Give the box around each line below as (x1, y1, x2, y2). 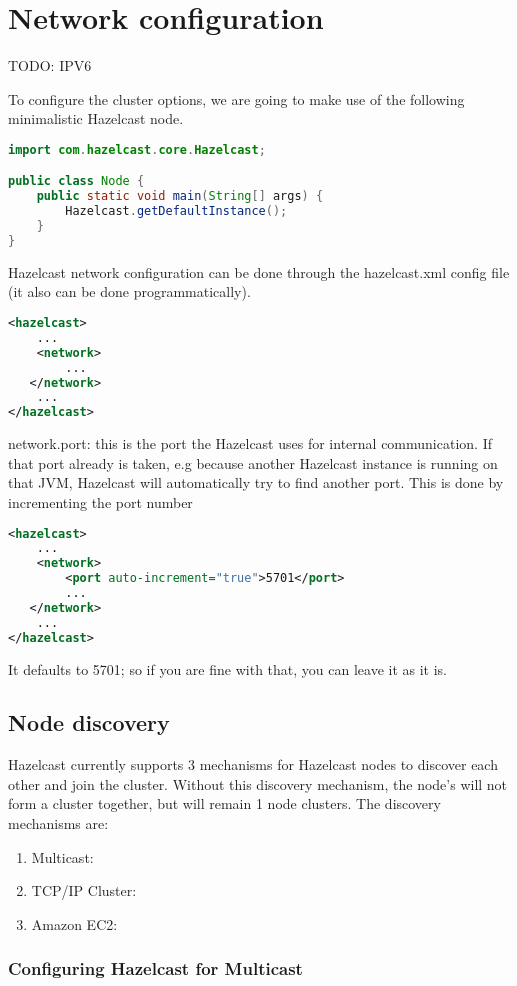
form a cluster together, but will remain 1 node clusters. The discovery (8, 793, 441, 814)
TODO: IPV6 (8, 55, 92, 76)
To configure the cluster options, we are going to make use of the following (8, 88, 465, 109)
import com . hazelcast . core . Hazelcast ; (8, 142, 266, 157)
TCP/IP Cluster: (31, 880, 137, 901)
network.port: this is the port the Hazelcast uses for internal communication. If (8, 433, 492, 454)
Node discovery (8, 707, 170, 738)
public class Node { (8, 174, 145, 189)
